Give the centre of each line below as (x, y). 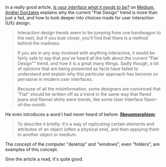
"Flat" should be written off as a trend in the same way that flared (84, 94)
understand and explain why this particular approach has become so (87, 74)
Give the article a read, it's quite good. (44, 159)
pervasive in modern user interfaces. (55, 79)
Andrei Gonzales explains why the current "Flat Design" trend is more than (81, 12)
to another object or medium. (47, 134)
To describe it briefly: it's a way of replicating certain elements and (86, 124)
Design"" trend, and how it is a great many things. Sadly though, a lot (88, 63)
